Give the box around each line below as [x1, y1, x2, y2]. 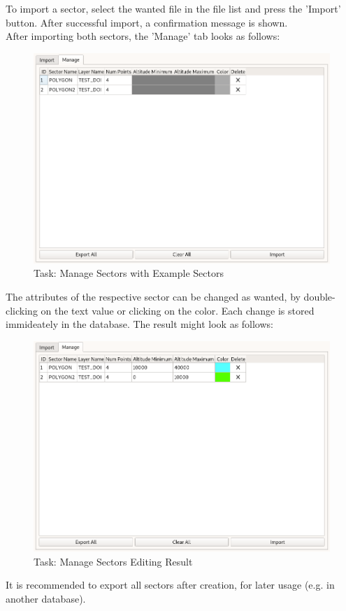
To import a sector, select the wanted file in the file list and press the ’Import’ [6, 1, 341, 15]
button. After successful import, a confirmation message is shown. [6, 15, 288, 29]
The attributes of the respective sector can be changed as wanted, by [6, 289, 301, 304]
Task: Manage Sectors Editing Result [34, 554, 193, 568]
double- [303, 289, 336, 304]
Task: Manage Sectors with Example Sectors [34, 266, 224, 280]
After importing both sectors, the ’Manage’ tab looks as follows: [6, 29, 280, 43]
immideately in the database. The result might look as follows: [6, 317, 273, 331]
